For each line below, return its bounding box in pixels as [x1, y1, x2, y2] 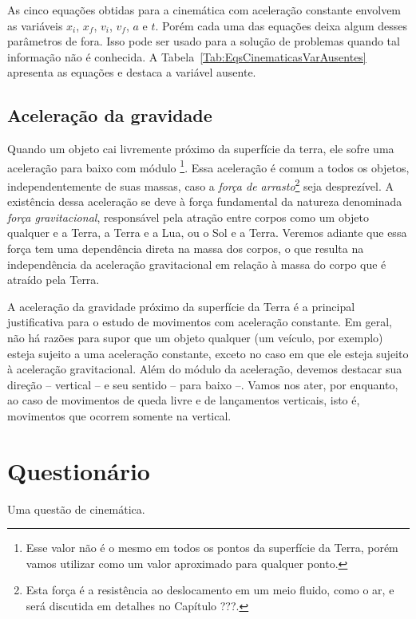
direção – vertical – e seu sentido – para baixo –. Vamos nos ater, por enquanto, [7, 376, 398, 392]
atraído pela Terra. [7, 271, 100, 288]
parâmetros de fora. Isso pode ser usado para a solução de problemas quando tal [7, 33, 400, 49]
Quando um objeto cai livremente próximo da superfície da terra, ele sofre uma [7, 140, 394, 157]
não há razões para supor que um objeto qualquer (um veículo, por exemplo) [7, 329, 383, 346]
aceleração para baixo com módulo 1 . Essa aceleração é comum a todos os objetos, [7, 156, 410, 175]
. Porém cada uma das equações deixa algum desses [155, 17, 408, 34]
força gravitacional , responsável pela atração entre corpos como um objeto [7, 208, 370, 225]
